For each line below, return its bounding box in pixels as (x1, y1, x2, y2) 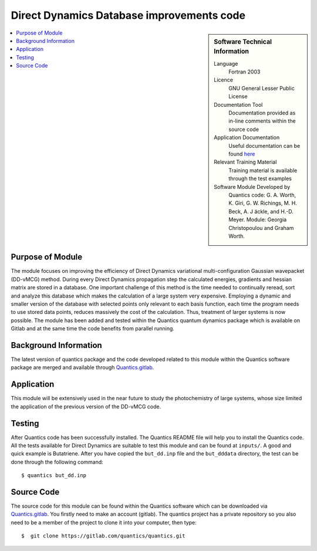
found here (228, 150, 255, 157)
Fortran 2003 (228, 68, 261, 76)
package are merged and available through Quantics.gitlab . (11, 364, 154, 371)
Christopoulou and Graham (228, 224, 294, 231)
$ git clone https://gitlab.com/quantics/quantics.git (21, 533, 186, 539)
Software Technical (214, 38, 272, 46)
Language (214, 60, 238, 67)
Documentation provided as (228, 109, 296, 117)
